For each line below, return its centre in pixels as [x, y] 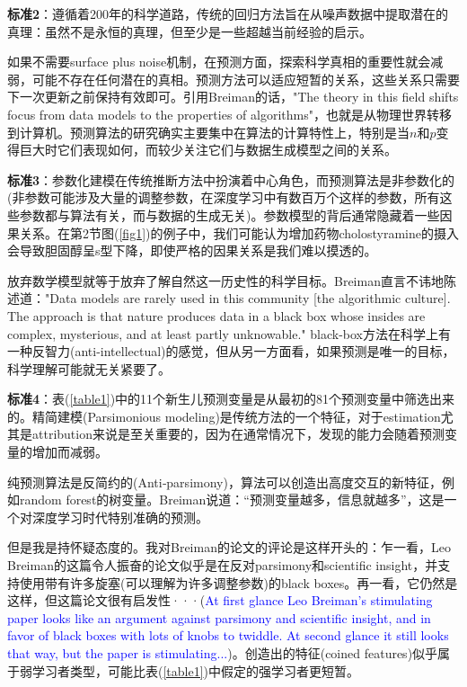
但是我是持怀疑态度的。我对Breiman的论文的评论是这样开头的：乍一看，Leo [229, 547]
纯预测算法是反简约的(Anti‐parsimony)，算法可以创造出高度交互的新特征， [225, 482]
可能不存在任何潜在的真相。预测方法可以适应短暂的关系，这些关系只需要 [246, 79]
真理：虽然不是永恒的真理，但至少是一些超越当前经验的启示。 [189, 31]
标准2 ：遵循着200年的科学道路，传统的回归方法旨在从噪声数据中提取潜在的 [228, 13]
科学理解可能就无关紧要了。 [89, 368]
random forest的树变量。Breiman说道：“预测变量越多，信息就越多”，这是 [232, 500]
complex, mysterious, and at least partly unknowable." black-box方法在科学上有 [229, 333]
